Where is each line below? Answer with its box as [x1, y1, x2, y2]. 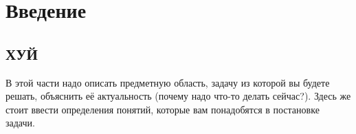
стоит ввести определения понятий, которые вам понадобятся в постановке [5, 102, 320, 116]
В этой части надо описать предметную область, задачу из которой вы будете [5, 75, 330, 89]
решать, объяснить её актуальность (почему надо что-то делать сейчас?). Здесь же [5, 89, 351, 103]
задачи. [5, 115, 35, 130]
